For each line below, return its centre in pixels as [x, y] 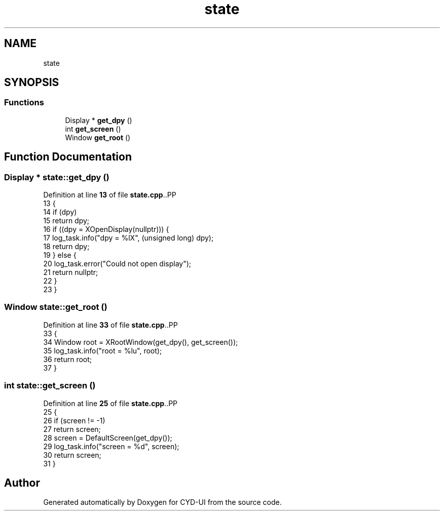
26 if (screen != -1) [74, 420]
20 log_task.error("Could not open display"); [117, 264]
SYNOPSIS [32, 83]
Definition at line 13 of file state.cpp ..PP [110, 195]
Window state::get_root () [56, 307]
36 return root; [68, 359]
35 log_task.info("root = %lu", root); [103, 350]
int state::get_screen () [50, 386]
